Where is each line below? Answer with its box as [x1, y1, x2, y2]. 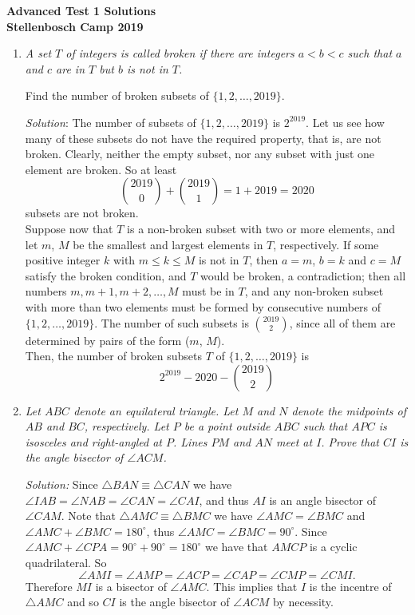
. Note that [61, 507, 116, 524]
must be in [182, 283, 235, 300]
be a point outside [184, 418, 271, 434]
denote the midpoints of [291, 402, 406, 419]
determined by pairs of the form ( [25, 331, 190, 348]
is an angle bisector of [269, 491, 377, 508]
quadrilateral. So [25, 554, 107, 571]
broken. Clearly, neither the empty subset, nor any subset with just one [25, 145, 375, 162]
